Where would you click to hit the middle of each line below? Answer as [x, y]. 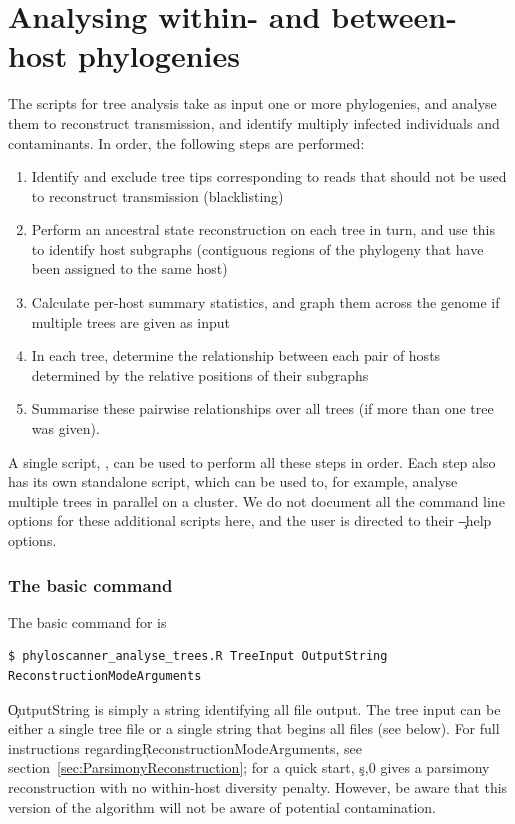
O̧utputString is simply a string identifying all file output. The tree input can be [254, 708]
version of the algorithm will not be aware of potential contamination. [222, 806]
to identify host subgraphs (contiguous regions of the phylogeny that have [257, 248]
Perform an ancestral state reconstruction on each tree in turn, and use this [263, 229]
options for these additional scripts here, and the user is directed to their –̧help [250, 520]
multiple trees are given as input [130, 321]
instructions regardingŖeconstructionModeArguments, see [185, 747]
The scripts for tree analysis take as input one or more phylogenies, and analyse [252, 103]
